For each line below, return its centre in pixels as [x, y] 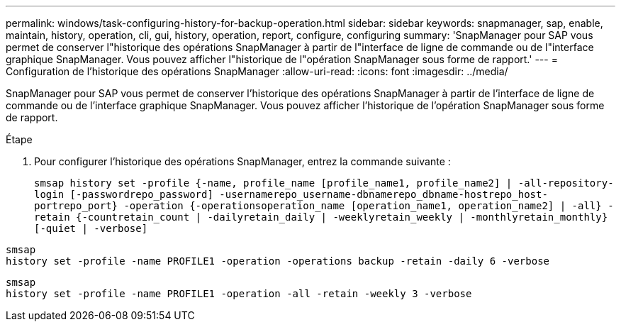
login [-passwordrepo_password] [124, 194]
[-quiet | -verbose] [91, 228]
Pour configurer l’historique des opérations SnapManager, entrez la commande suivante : [242, 161]
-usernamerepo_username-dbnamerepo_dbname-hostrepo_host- [384, 194]
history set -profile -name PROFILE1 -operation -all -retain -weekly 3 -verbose [239, 294]
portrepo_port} [76, 206]
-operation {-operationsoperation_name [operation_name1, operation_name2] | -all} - [369, 206]
